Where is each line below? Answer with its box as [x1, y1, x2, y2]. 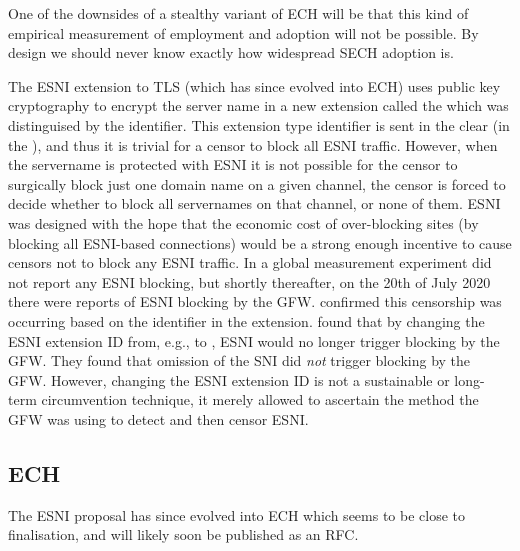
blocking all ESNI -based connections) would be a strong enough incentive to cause [8, 232, 512, 253]
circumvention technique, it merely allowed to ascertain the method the [41, 389, 479, 410]
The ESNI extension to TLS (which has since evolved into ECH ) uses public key [8, 75, 501, 96]
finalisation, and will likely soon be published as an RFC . [8, 524, 359, 545]
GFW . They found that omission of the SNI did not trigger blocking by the [8, 350, 471, 371]
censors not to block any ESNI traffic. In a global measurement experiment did [8, 252, 492, 273]
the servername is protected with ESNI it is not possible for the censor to [8, 154, 458, 175]
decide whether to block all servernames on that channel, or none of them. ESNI [8, 193, 501, 214]
